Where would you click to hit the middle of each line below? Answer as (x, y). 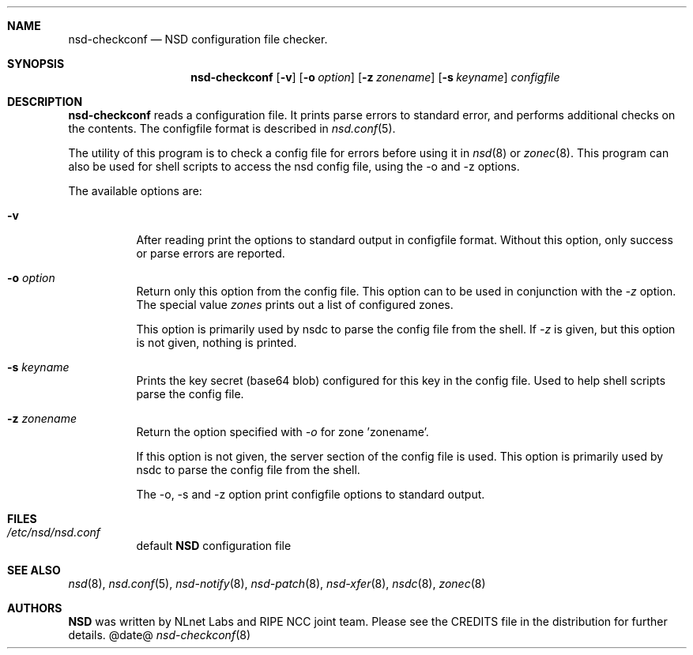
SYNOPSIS (36, 64)
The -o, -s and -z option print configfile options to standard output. (311, 494)
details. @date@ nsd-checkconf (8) (159, 635)
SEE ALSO (34, 570)
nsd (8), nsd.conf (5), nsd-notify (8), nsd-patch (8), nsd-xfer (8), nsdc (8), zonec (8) (277, 583)
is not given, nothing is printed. (217, 343)
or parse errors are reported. (211, 253)
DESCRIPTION (45, 102)
